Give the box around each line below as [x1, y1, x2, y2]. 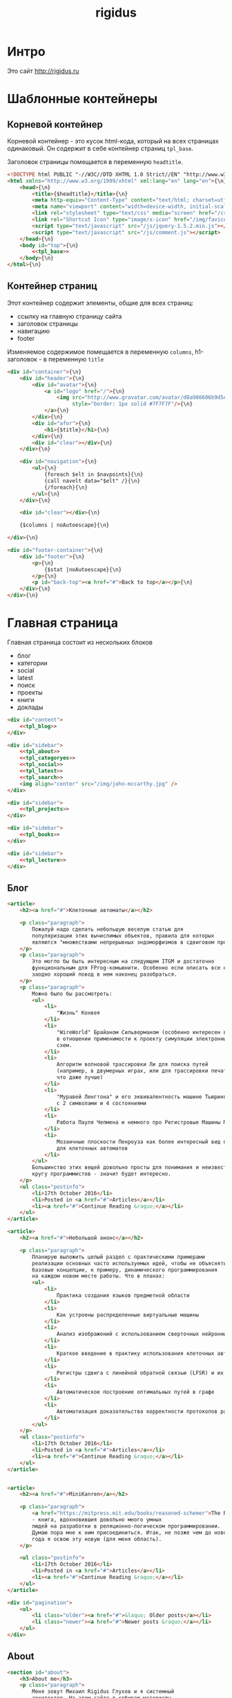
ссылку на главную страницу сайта [17, 312, 122, 320]
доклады [17, 703, 43, 711]
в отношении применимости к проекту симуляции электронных [56, 1035, 230, 1042]
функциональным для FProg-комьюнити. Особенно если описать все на [32, 965, 230, 972]
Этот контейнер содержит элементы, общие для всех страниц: [7, 298, 194, 307]
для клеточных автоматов [56, 1145, 128, 1152]
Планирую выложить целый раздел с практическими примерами [32, 1253, 206, 1260]
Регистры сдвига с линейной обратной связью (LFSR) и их [56, 1369, 224, 1376]
